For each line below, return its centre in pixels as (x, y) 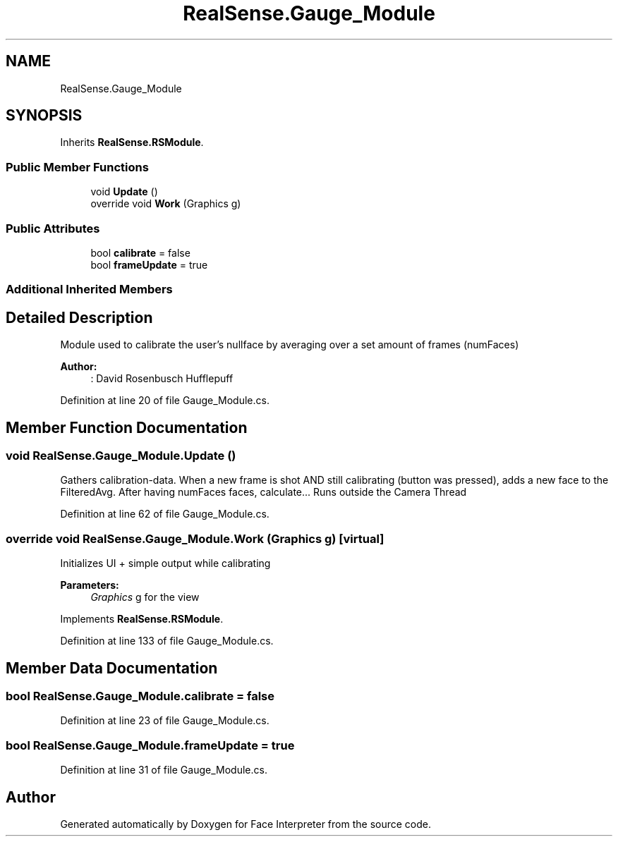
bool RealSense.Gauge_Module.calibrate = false (140, 696)
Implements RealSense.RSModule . (142, 619)
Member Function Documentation (127, 427)
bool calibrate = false (140, 252)
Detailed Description (79, 317)
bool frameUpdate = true (149, 264)
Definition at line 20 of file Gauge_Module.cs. (165, 401)
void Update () (124, 192)
